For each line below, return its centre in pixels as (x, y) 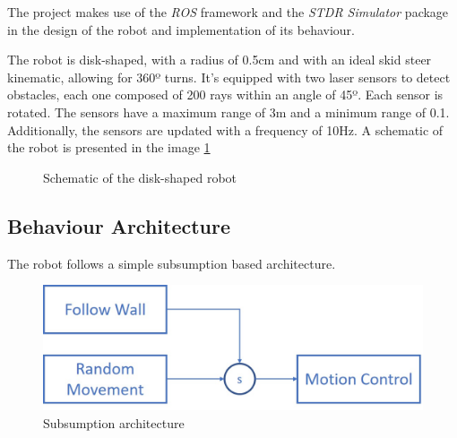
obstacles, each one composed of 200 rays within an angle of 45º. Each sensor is (225, 94)
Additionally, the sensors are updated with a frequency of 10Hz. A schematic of (225, 129)
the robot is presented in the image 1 (109, 147)
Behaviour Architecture (119, 225)
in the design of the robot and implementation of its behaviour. (181, 29)
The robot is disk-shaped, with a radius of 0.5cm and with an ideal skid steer (220, 60)
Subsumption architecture (114, 422)
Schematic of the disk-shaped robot (140, 177)
